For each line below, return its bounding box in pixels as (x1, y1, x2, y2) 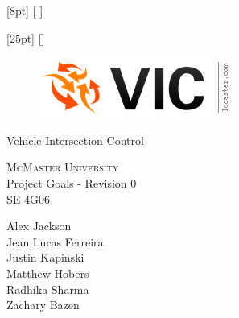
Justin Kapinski (6, 249, 84, 266)
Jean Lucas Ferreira (6, 233, 104, 250)
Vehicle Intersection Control (6, 131, 144, 148)
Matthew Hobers (6, 264, 89, 281)
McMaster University (6, 159, 119, 176)
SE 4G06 (6, 190, 50, 207)
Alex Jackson (6, 217, 72, 234)
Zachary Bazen (6, 296, 80, 313)
